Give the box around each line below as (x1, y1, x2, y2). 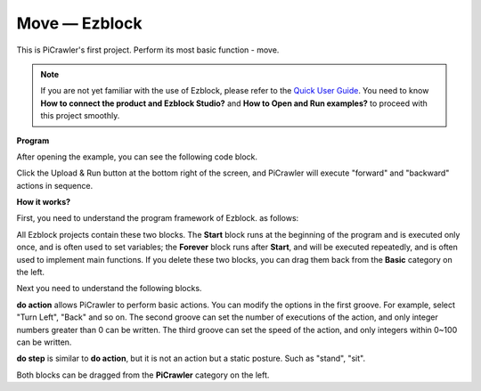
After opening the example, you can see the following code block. (16, 151, 258, 162)
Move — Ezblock (16, 13, 143, 33)
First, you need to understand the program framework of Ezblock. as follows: (16, 213, 299, 224)
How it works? (16, 197, 71, 208)
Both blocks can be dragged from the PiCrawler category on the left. (16, 370, 270, 380)
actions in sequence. (16, 180, 94, 191)
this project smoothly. (40, 110, 120, 121)
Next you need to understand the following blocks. (16, 283, 202, 294)
